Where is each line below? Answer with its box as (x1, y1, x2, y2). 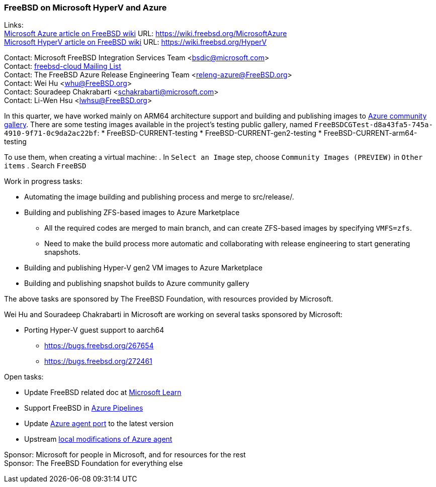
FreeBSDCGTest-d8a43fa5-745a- (314, 121, 433, 129)
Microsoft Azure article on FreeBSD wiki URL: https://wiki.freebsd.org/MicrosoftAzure (4, 29, 287, 38)
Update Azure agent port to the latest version (24, 419, 174, 428)
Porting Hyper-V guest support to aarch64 (24, 326, 164, 335)
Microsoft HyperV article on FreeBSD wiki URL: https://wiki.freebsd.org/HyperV (4, 38, 267, 47)
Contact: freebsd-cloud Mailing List (4, 62, 121, 71)
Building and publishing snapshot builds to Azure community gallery (24, 279, 249, 288)
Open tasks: (4, 372, 44, 381)
